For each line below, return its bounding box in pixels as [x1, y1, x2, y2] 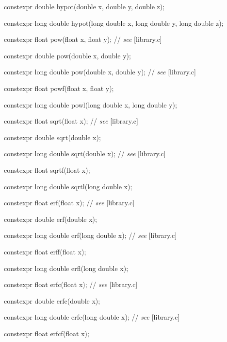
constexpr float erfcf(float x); [4, 328, 89, 338]
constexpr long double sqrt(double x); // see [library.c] [4, 148, 166, 159]
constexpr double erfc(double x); [4, 295, 100, 306]
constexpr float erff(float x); [4, 246, 86, 256]
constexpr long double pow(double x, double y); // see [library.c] [4, 67, 196, 77]
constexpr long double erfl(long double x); [4, 263, 129, 273]
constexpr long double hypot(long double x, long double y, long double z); [4, 18, 224, 28]
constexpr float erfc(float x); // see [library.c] [4, 279, 138, 289]
